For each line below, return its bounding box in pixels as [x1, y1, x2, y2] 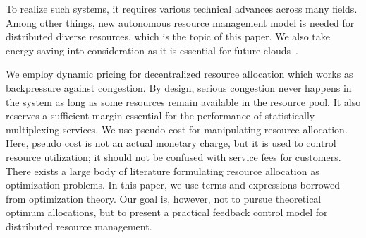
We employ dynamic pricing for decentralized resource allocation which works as [6, 66, 353, 81]
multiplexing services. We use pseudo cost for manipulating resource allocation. [6, 121, 348, 136]
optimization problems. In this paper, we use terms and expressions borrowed [6, 177, 341, 192]
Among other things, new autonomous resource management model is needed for [6, 15, 355, 30]
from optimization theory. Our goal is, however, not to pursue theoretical [6, 191, 322, 206]
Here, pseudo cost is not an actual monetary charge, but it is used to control [6, 136, 336, 150]
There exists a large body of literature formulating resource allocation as [6, 163, 319, 178]
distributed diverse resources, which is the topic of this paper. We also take [6, 29, 330, 44]
